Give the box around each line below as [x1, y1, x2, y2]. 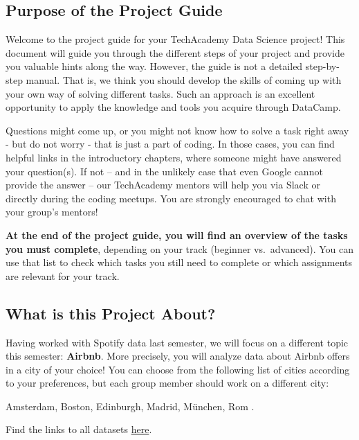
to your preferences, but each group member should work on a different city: [6, 376, 329, 390]
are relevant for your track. [6, 268, 120, 283]
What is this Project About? [6, 302, 216, 324]
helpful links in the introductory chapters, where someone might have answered [6, 150, 342, 164]
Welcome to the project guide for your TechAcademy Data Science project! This [6, 32, 345, 46]
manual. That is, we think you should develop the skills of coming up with [26, 72, 342, 87]
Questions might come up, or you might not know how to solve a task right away [6, 123, 349, 137]
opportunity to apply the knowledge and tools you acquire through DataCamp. [6, 100, 341, 114]
